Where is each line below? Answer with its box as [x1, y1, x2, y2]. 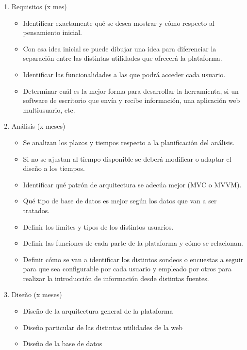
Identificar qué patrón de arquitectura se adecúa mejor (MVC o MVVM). [23, 179, 242, 189]
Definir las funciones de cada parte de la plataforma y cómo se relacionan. [23, 238, 243, 248]
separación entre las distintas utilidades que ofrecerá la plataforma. [23, 53, 222, 63]
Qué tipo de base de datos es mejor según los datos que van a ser [23, 196, 217, 206]
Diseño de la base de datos [23, 338, 102, 349]
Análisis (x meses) [11, 121, 66, 131]
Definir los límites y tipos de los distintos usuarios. [23, 221, 174, 232]
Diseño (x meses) [11, 289, 62, 300]
